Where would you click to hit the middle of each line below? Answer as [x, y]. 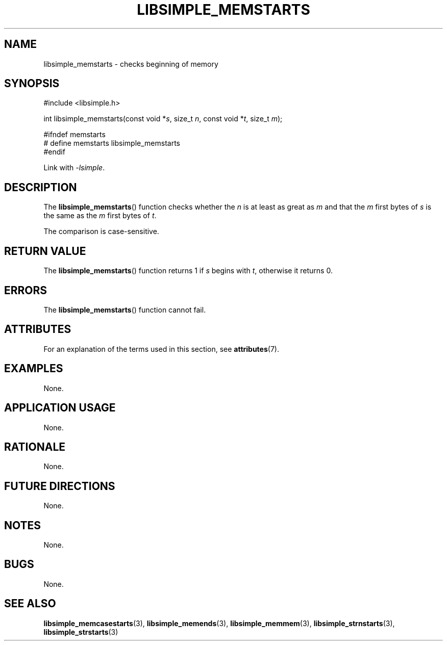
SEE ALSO [30, 604]
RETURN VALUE [45, 251]
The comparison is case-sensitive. [101, 231]
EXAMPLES [34, 369]
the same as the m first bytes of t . [100, 216]
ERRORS [26, 290]
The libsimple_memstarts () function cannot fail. [125, 309]
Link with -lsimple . [74, 168]
